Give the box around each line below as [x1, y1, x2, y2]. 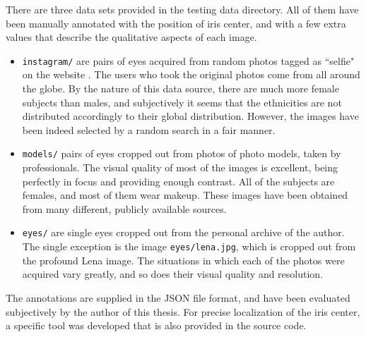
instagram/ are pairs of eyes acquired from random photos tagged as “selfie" [22, 53, 355, 68]
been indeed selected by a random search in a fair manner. [22, 122, 276, 137]
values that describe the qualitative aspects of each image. [6, 30, 257, 44]
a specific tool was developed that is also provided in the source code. [6, 318, 307, 333]
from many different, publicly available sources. [22, 201, 227, 216]
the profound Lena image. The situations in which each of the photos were [22, 252, 345, 267]
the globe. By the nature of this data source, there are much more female [22, 81, 339, 96]
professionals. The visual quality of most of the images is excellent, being [22, 160, 338, 175]
